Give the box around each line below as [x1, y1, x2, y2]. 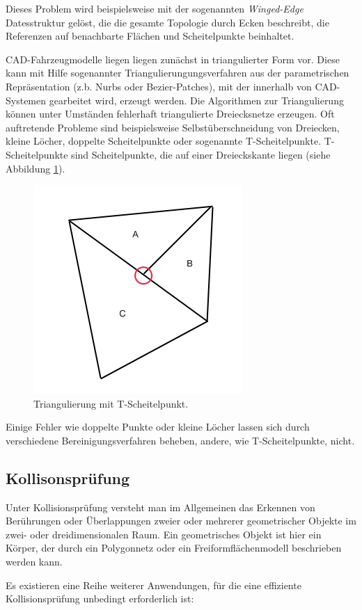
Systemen [6, 93, 47, 107]
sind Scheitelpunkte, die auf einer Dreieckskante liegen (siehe [71, 147, 331, 161]
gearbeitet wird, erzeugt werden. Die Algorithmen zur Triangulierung [49, 93, 344, 107]
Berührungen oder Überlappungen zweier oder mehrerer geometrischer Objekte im [6, 513, 356, 528]
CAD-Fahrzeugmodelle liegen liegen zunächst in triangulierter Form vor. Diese [6, 51, 340, 66]
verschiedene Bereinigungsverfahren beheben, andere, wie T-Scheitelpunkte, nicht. [6, 433, 355, 447]
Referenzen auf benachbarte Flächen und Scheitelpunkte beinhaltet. [6, 29, 294, 43]
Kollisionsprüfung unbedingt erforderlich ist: [6, 591, 194, 606]
